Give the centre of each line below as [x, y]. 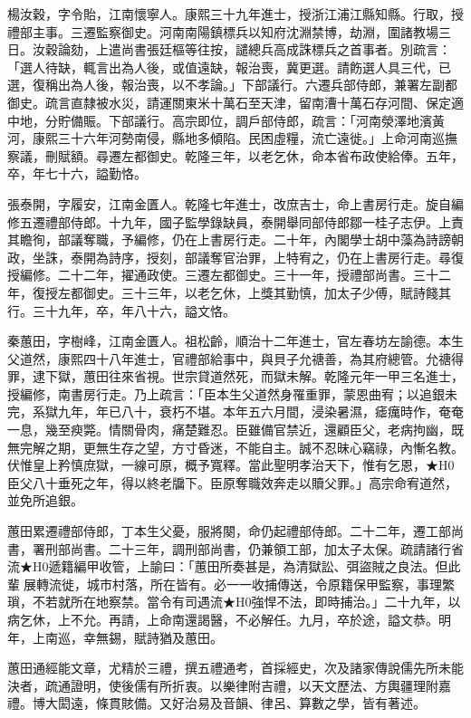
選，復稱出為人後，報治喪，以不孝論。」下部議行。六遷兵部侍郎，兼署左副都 [232, 85]
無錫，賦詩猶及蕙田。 [159, 637]
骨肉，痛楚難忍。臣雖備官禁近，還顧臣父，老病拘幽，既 [298, 430]
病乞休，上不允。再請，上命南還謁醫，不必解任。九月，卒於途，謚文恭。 [223, 619]
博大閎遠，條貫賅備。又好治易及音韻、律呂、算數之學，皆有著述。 [229, 703]
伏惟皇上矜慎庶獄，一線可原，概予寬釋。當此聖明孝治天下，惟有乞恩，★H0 [231, 465]
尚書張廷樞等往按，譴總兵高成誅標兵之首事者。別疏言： [286, 49]
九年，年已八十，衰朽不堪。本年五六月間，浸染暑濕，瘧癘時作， [248, 412]
